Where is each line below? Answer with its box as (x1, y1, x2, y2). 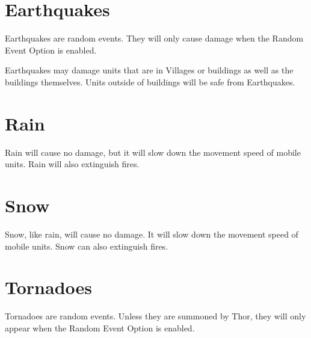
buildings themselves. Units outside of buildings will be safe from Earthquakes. (5, 75, 295, 88)
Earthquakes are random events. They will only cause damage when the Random (5, 32, 304, 45)
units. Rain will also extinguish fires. (5, 158, 140, 170)
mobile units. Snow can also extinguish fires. (5, 239, 168, 252)
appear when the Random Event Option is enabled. (5, 321, 195, 334)
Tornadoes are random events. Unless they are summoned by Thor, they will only (5, 310, 306, 322)
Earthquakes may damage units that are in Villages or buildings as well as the (5, 64, 294, 76)
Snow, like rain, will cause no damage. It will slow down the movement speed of (5, 227, 298, 240)
